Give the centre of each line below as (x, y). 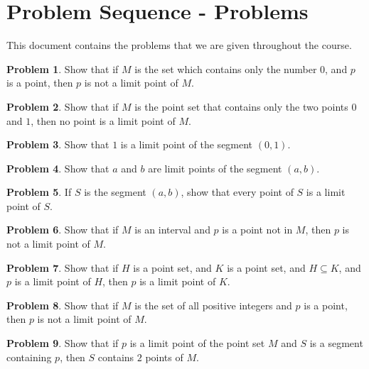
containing (29, 357)
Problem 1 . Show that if (63, 68)
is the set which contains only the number (226, 68)
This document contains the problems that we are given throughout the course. (179, 45)
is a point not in (257, 230)
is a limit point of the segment (187, 144)
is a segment (336, 343)
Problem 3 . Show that (58, 144)
